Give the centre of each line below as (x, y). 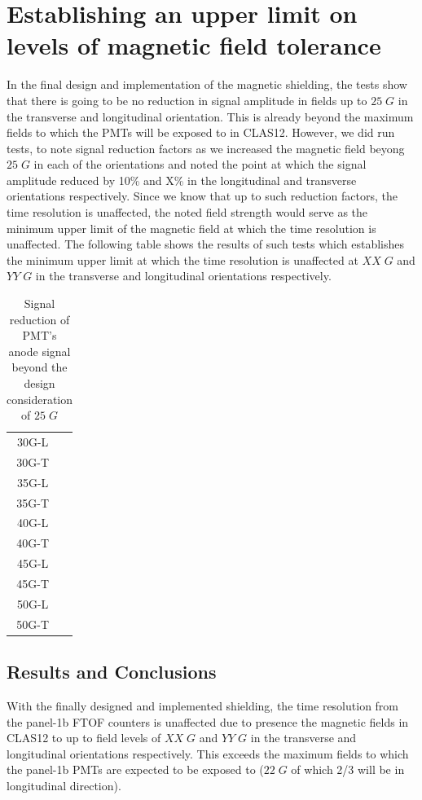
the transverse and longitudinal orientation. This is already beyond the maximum (210, 116)
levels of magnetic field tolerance (194, 45)
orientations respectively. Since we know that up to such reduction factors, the (202, 196)
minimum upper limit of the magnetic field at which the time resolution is (191, 228)
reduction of (40, 319)
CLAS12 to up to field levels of (84, 738)
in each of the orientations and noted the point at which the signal (200, 164)
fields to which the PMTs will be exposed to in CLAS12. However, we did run (201, 132)
